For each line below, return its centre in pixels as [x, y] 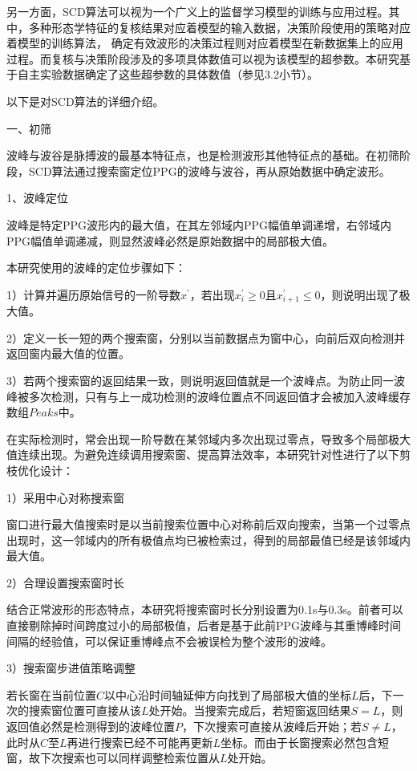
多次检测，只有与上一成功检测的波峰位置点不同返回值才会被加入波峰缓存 [219, 396]
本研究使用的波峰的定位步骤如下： [96, 268]
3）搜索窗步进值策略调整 [71, 668]
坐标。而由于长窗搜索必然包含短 [305, 742]
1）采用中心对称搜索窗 [65, 497]
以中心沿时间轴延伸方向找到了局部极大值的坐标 [228, 694]
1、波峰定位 [37, 198]
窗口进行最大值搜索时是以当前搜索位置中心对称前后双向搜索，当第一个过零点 [208, 524]
